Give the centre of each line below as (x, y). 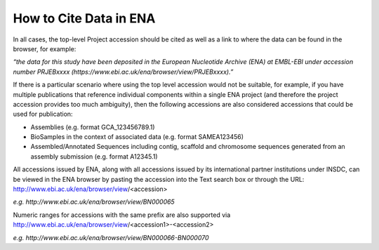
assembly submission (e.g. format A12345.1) (94, 156)
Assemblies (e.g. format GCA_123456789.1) (93, 127)
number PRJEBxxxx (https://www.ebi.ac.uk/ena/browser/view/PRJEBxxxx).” (123, 72)
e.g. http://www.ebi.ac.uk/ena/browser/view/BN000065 (94, 202)
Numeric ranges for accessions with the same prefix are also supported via (122, 215)
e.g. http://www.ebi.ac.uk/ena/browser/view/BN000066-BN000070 (111, 237)
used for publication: (43, 114)
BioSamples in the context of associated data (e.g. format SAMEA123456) (137, 137)
